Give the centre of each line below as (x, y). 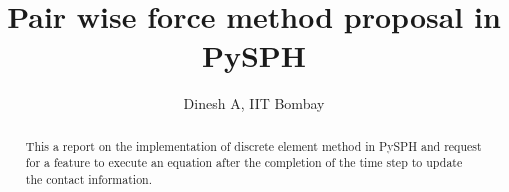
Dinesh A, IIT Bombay (254, 103)
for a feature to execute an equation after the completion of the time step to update (244, 162)
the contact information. (89, 179)
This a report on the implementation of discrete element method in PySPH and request (253, 145)
